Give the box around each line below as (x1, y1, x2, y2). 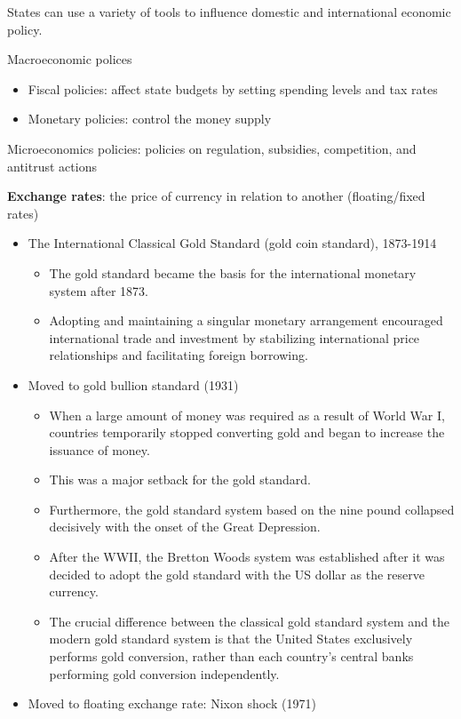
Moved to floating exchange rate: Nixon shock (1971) (28, 694, 316, 713)
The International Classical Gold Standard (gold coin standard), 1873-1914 (28, 234, 437, 252)
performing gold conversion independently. (49, 664, 280, 683)
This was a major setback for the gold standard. (49, 470, 312, 489)
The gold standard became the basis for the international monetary (49, 263, 417, 282)
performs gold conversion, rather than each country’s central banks (49, 647, 414, 666)
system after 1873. (49, 281, 148, 300)
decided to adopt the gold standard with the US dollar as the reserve (49, 564, 425, 583)
